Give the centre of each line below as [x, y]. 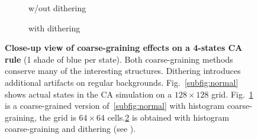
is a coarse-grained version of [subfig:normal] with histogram [115, 106]
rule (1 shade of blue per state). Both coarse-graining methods [119, 59]
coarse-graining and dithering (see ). [70, 129]
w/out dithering [57, 8]
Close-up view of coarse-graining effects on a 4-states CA [124, 48]
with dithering [54, 28]
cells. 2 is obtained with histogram [168, 117]
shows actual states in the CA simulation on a [88, 94]
